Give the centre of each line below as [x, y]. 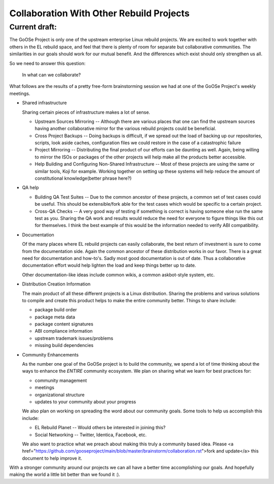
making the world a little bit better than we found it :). [65, 474]
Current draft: [33, 27]
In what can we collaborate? [52, 75]
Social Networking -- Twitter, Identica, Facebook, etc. [91, 435]
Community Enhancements [50, 354]
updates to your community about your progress [85, 402]
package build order [56, 310]
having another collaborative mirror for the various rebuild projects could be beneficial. [126, 128]
